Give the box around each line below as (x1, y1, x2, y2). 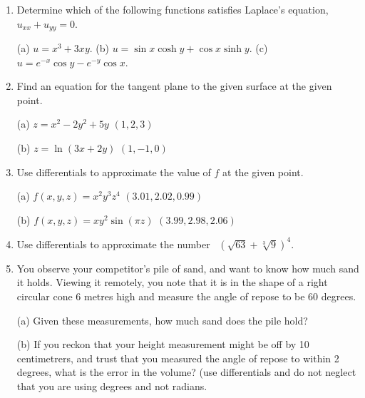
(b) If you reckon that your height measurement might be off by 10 (16, 337, 309, 352)
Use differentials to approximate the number (16, 236, 210, 251)
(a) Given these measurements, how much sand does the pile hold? (16, 312, 308, 327)
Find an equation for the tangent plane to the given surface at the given (16, 78, 332, 93)
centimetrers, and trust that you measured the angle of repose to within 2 (16, 350, 339, 365)
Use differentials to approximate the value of (16, 164, 211, 179)
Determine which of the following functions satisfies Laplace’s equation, (16, 2, 329, 16)
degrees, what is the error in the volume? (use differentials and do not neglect (16, 364, 356, 379)
